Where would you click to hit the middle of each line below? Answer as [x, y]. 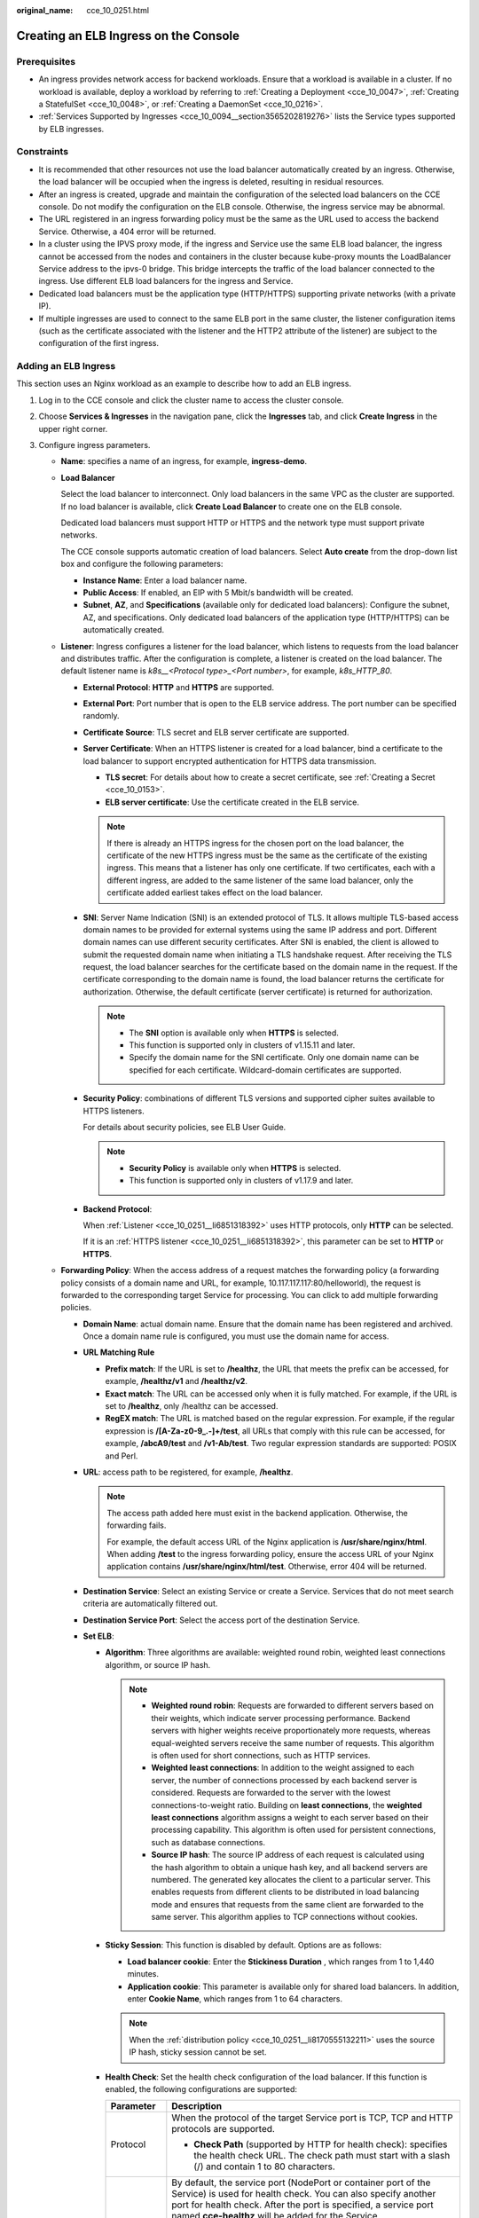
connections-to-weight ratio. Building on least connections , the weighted [287, 1805]
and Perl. [122, 1456]
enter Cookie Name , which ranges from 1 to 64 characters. [235, 1999]
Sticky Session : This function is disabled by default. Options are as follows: [243, 1945]
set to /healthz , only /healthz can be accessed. [192, 1406]
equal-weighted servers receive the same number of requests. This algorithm [293, 1742]
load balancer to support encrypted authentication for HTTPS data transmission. [230, 761]
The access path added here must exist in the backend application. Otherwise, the [257, 1513]
